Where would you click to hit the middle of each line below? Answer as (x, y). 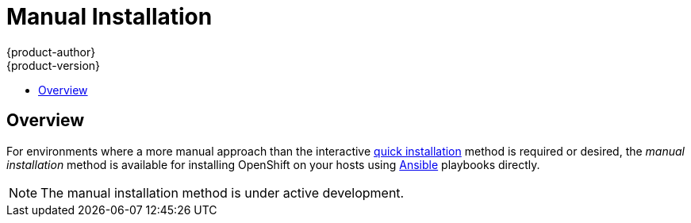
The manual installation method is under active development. (223, 192)
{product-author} (51, 52)
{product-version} (54, 65)
